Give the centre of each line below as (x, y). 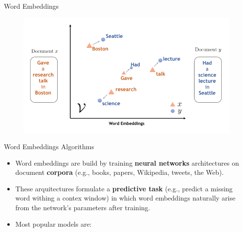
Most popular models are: (53, 224)
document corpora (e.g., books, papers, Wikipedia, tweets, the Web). (120, 172)
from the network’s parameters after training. (83, 208)
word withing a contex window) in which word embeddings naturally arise (125, 198)
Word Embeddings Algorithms (49, 147)
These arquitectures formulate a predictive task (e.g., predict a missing (124, 188)
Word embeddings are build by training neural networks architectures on (127, 162)
